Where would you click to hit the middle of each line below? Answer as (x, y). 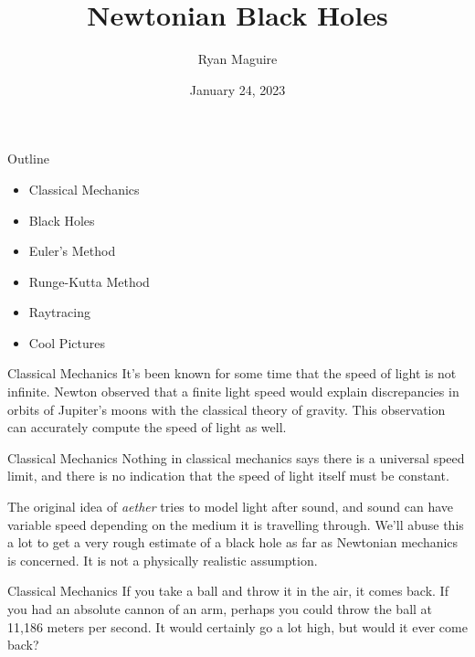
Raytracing (59, 312)
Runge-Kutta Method (89, 281)
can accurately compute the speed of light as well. (147, 427)
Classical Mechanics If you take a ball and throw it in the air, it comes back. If (228, 591)
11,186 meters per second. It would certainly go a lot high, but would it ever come (237, 626)
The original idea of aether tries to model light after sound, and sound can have (231, 507)
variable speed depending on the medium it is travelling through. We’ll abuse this (236, 524)
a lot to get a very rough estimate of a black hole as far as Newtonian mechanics (233, 542)
